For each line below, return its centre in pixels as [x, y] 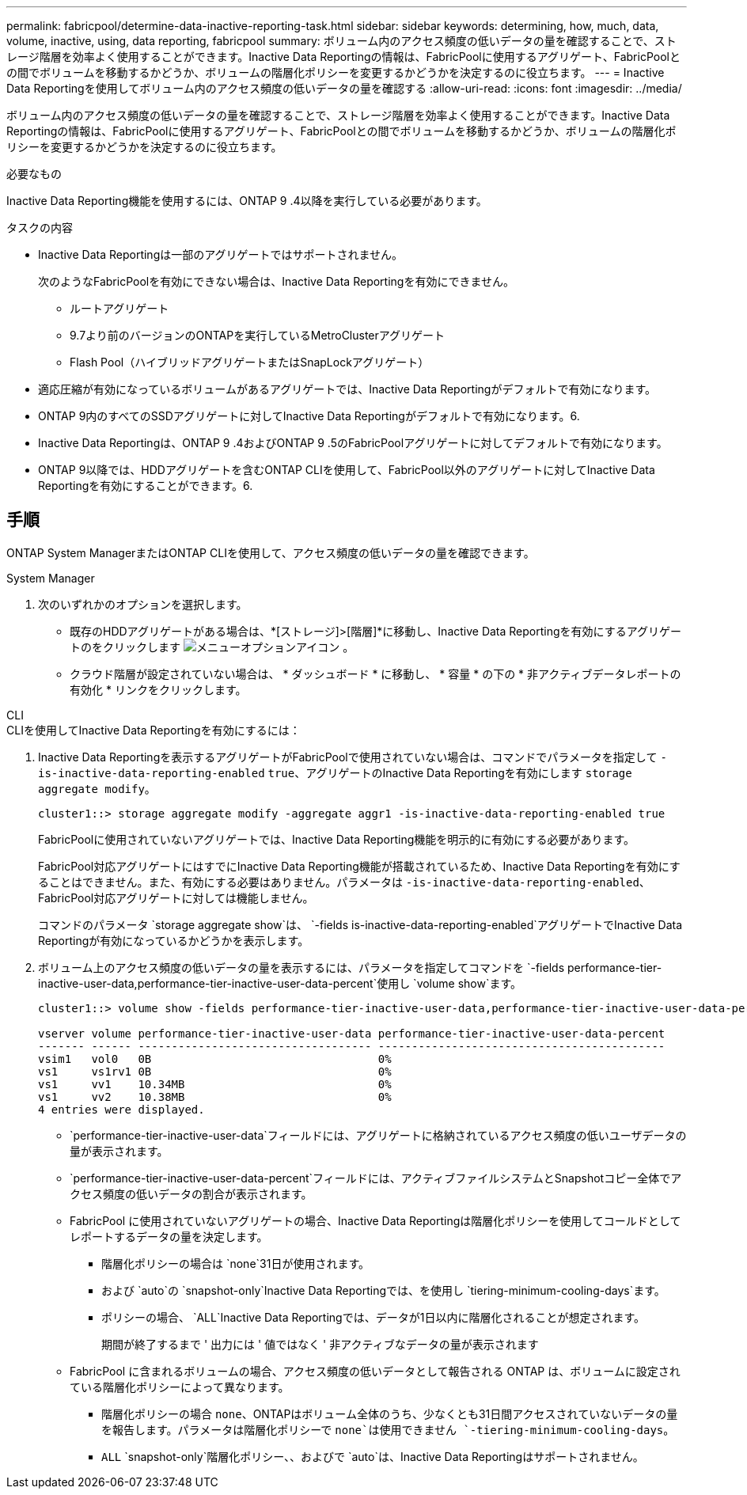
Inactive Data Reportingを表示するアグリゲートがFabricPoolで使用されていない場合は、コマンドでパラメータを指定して [348, 757]
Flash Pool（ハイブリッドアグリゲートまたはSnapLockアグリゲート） [250, 362]
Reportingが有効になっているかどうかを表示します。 [174, 940]
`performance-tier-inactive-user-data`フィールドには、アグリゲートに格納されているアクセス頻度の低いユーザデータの [378, 1135]
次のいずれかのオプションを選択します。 [143, 604]
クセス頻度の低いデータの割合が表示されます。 [191, 1193]
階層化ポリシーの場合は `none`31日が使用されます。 [236, 1263]
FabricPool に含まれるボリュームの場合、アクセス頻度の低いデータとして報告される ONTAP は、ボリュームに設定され [375, 1371]
